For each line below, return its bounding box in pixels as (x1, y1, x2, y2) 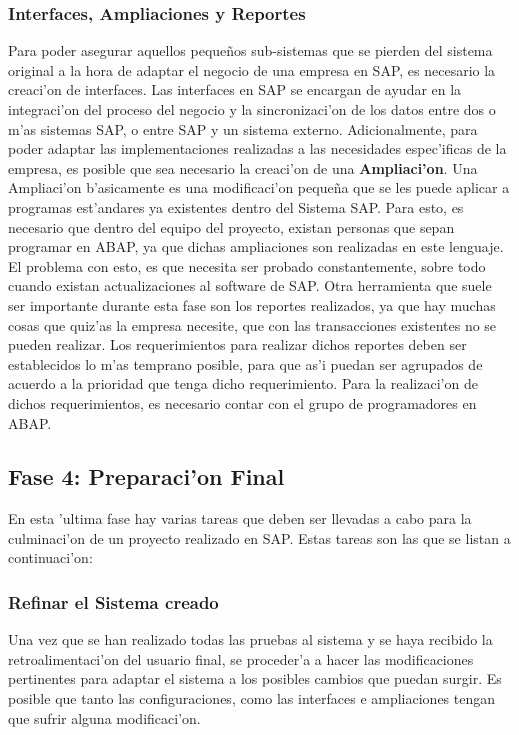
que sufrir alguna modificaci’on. (8, 707, 201, 728)
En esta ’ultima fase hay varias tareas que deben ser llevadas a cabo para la (8, 508, 472, 529)
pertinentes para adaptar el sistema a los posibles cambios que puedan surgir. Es (8, 668, 502, 689)
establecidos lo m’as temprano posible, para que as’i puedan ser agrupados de (8, 353, 483, 374)
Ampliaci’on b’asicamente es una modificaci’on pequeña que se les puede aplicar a (8, 177, 510, 198)
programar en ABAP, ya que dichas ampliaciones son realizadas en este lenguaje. (8, 236, 504, 257)
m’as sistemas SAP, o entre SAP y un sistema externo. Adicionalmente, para (8, 118, 478, 139)
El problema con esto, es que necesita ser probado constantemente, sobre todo (8, 255, 486, 276)
